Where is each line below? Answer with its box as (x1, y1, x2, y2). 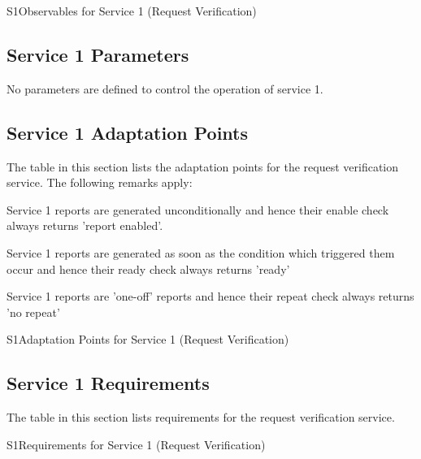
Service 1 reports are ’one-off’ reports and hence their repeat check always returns (7, 288, 414, 305)
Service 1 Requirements (7, 370, 210, 396)
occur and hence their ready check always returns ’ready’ (7, 260, 290, 277)
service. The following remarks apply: (7, 174, 193, 191)
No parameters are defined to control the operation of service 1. (7, 80, 323, 97)
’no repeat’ (7, 303, 60, 320)
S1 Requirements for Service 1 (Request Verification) (7, 435, 266, 453)
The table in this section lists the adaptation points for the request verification (7, 158, 399, 175)
